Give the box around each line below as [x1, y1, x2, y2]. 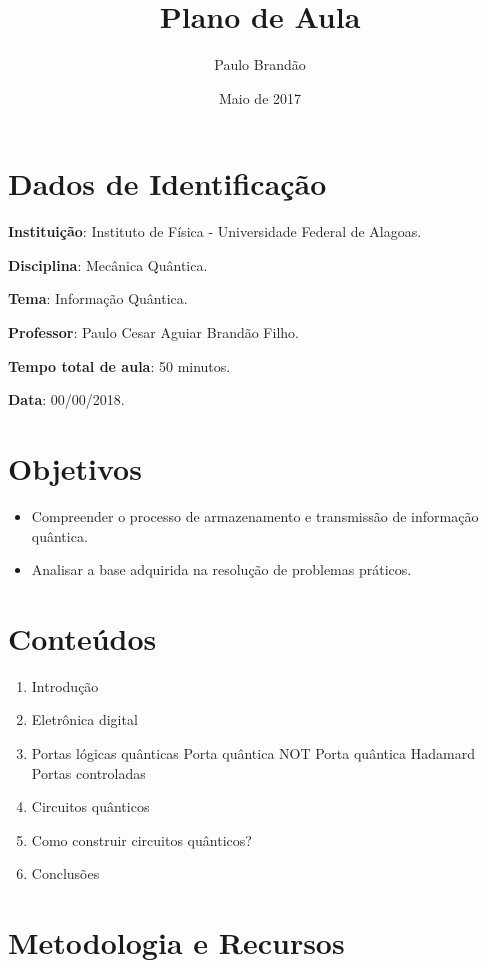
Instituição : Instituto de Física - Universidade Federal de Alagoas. [8, 221, 422, 242]
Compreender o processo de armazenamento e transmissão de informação [31, 505, 479, 526]
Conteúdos [8, 617, 157, 658]
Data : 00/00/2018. [8, 389, 125, 410]
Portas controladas [31, 762, 146, 783]
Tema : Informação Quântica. [8, 288, 188, 309]
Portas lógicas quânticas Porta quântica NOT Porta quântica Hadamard [31, 743, 475, 764]
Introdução [31, 675, 99, 696]
